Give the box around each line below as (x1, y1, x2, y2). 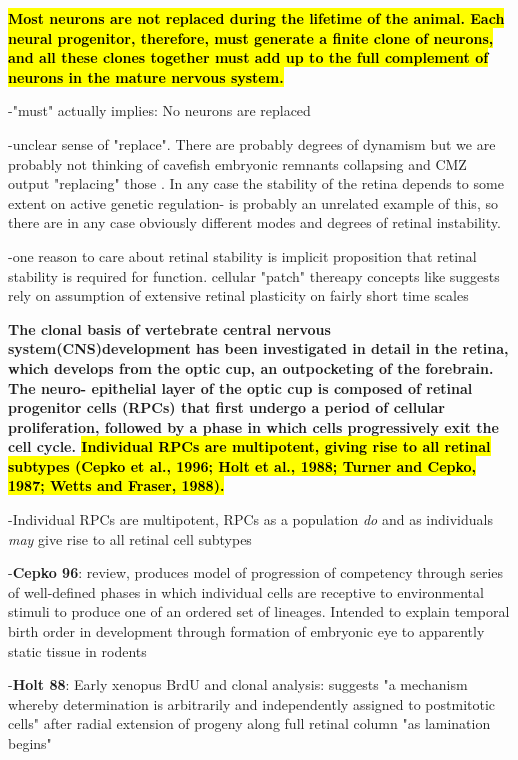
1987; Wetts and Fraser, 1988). (8, 475, 225, 496)
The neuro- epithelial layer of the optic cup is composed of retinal (8, 377, 473, 398)
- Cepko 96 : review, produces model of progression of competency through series (8, 562, 504, 583)
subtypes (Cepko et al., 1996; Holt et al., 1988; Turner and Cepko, (8, 455, 477, 476)
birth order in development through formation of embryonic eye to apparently (8, 621, 485, 642)
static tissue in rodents (8, 640, 147, 661)
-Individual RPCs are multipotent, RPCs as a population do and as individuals (8, 509, 493, 530)
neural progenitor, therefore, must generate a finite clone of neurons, (8, 27, 494, 48)
